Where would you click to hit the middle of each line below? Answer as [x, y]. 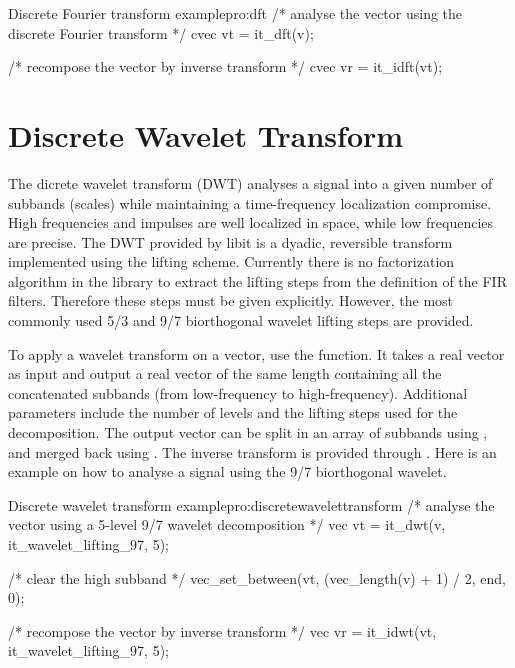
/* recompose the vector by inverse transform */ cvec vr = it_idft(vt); [225, 66]
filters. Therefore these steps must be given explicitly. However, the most [231, 300]
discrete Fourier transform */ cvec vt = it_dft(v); [161, 32]
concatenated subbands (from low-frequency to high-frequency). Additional [238, 392]
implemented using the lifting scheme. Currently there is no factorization [231, 261]
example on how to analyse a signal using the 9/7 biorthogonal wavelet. [227, 471]
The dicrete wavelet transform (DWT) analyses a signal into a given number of [250, 182]
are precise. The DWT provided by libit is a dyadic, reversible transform [230, 241]
